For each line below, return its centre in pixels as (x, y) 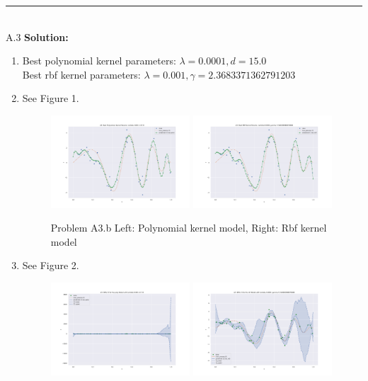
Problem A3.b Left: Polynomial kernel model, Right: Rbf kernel (189, 228)
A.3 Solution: (37, 36)
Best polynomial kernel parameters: (99, 61)
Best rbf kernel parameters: (81, 74)
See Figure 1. (51, 98)
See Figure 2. (51, 265)
